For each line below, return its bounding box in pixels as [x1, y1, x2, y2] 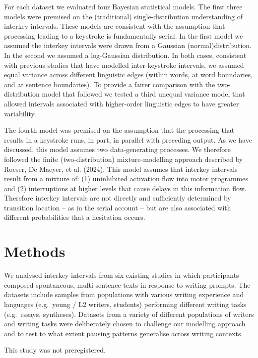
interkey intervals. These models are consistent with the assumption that [4, 21, 225, 31]
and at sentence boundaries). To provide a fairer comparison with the [4, 79, 215, 89]
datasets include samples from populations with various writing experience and [4, 289, 244, 300]
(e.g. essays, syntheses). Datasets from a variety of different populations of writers [4, 308, 254, 319]
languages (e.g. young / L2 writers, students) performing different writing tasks [4, 299, 247, 309]
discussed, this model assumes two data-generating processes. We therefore [4, 144, 231, 154]
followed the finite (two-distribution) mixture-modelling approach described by [4, 153, 243, 164]
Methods [4, 241, 65, 261]
